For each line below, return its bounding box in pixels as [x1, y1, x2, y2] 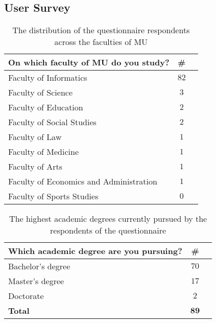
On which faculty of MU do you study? [8, 56, 170, 68]
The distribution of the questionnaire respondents [12, 24, 190, 36]
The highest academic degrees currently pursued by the [9, 213, 207, 225]
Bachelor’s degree [8, 260, 70, 272]
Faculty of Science [8, 86, 73, 99]
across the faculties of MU [54, 36, 148, 48]
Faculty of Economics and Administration [8, 175, 157, 188]
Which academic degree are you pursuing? [8, 245, 182, 257]
